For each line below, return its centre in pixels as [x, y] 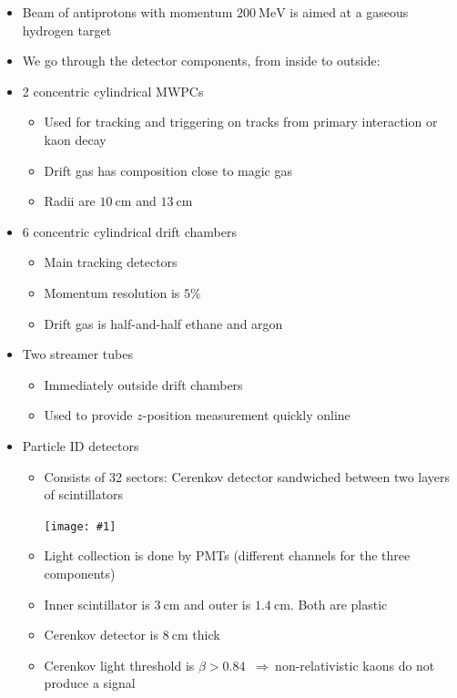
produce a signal [90, 683]
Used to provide [88, 415]
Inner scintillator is [97, 604]
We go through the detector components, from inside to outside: [201, 61]
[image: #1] [80, 526]
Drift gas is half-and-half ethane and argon [163, 323]
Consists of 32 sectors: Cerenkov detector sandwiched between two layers [247, 476]
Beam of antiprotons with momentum [127, 12]
